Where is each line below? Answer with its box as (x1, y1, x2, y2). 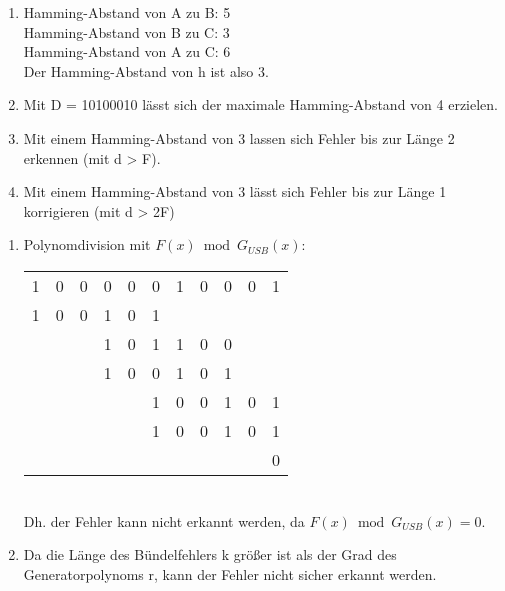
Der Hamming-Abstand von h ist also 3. (23, 60, 269, 81)
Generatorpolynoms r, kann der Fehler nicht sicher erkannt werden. (23, 563, 437, 584)
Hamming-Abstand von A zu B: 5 (23, 2, 231, 22)
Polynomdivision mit (23, 234, 151, 255)
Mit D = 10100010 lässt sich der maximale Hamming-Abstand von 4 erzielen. (23, 94, 499, 115)
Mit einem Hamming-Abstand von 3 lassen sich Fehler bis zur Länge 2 (23, 127, 455, 148)
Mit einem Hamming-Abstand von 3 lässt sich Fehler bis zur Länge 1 (23, 181, 447, 202)
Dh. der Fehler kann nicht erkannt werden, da (23, 510, 305, 531)
